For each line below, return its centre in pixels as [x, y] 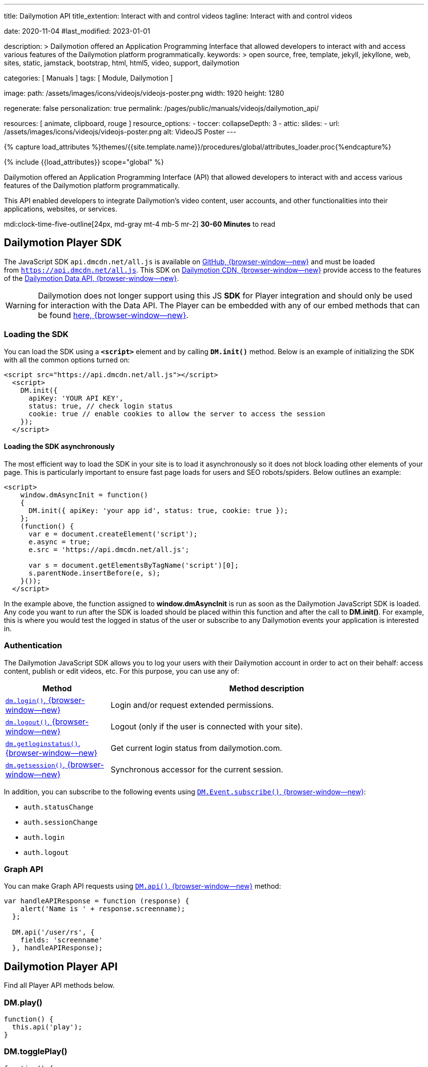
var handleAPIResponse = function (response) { [97, 901]
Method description [267, 688]
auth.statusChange [59, 807]
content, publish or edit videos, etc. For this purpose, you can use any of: [122, 671]
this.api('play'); [47, 1027]
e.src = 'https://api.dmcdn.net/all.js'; [109, 549]
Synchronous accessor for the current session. [197, 769]
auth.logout [46, 852]
